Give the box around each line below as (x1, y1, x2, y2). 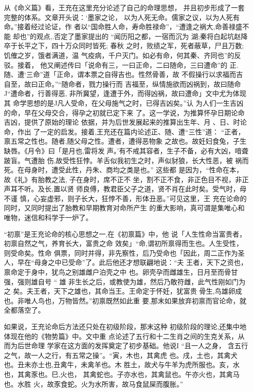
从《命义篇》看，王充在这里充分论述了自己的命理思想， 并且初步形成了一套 (4, 2, 245, 12)
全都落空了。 (4, 305, 45, 315)
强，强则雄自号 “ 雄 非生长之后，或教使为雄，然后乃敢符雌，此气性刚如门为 (4, 276, 246, 286)
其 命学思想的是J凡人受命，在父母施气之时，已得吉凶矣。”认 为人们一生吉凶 (4, 97, 244, 108)
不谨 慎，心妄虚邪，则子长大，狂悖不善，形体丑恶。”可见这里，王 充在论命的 (4, 193, 247, 203)
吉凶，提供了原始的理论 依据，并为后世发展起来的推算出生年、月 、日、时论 (4, 117, 247, 127)
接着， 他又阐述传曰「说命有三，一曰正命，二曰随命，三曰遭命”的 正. (17, 59, 238, 70)
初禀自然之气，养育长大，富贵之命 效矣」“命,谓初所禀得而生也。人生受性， (4, 238, 243, 248)
